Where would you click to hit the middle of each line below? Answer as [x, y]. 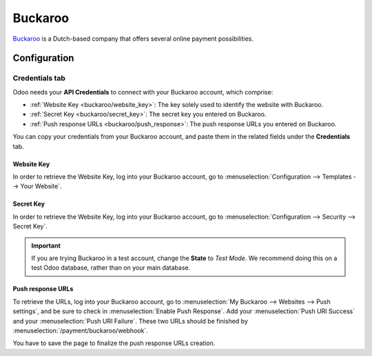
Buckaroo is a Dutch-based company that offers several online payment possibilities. [133, 39]
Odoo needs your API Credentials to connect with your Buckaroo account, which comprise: [143, 92]
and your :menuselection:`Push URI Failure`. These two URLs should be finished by [130, 321]
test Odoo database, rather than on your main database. [111, 268]
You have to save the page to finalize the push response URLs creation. [114, 343]
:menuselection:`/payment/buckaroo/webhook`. [80, 330]
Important [46, 246]
